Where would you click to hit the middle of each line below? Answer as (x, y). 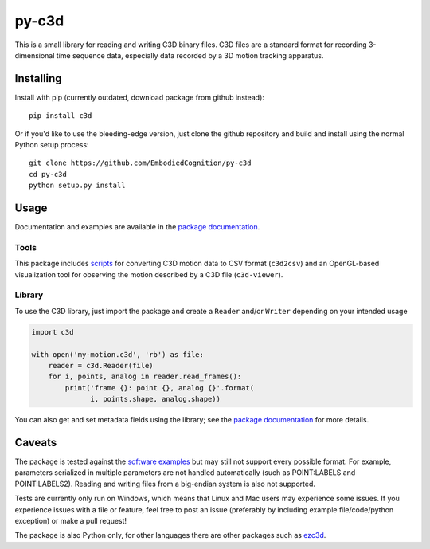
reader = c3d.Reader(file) (101, 365)
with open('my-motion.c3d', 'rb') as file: (118, 354)
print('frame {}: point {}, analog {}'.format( (160, 388)
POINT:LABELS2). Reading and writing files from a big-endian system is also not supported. (165, 484)
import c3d (53, 332)
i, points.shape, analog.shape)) (155, 399)
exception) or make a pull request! (71, 520)
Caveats (36, 442)
